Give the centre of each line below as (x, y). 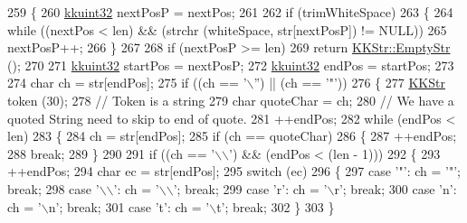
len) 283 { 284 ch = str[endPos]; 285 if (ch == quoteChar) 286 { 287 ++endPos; (232, 136)
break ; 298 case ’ (53, 188)
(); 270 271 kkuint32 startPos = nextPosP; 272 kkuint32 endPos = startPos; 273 (231, 65)
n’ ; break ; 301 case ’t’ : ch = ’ (129, 206)
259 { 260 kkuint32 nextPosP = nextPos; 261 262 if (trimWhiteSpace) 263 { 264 (230, 12)
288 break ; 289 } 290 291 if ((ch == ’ (111, 153)
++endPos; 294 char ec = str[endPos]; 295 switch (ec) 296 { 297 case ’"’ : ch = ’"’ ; (234, 171)
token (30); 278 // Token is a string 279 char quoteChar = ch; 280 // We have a (231, 100)
